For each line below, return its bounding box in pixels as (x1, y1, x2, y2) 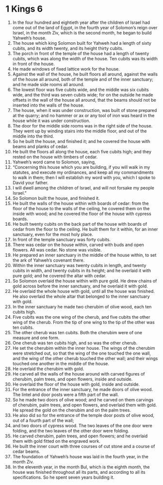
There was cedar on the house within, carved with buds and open (12, 242, 145, 248)
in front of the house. (12, 61, 55, 67)
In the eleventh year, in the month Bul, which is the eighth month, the (12, 464, 150, 470)
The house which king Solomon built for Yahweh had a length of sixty (12, 40, 152, 46)
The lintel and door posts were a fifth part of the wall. (12, 392, 119, 397)
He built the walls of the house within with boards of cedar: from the (12, 200, 149, 206)
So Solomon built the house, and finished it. (12, 195, 100, 201)
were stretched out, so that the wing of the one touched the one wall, (12, 350, 151, 356)
